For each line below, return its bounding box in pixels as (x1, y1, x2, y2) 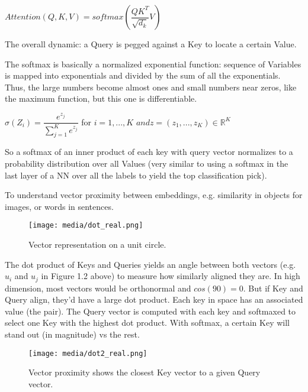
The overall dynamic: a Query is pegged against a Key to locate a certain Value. (5, 38, 297, 50)
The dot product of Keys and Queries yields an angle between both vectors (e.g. (5, 258, 296, 270)
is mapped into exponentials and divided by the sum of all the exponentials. (5, 69, 281, 82)
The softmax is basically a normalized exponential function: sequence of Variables (5, 57, 301, 70)
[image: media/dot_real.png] (28, 221, 143, 230)
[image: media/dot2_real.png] (28, 349, 147, 358)
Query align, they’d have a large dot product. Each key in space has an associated (5, 293, 303, 306)
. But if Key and (243, 281, 303, 294)
